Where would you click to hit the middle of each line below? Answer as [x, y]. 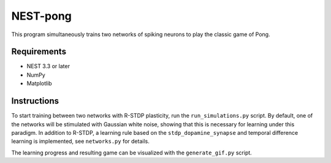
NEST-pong [41, 16]
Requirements [39, 52]
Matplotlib [39, 83]
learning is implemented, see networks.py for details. [80, 142]
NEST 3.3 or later [48, 66]
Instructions [35, 101]
